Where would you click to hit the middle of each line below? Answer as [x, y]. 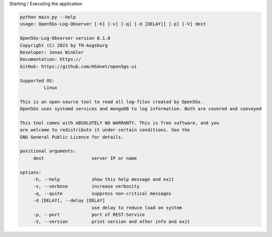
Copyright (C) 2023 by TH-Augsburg [64, 45]
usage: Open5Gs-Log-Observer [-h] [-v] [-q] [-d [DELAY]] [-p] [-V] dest [113, 24]
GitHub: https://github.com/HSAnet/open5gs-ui [78, 66]
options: [31, 172]
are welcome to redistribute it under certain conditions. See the [105, 130]
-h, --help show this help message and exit [104, 179]
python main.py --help [48, 17]
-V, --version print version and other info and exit [112, 222]
